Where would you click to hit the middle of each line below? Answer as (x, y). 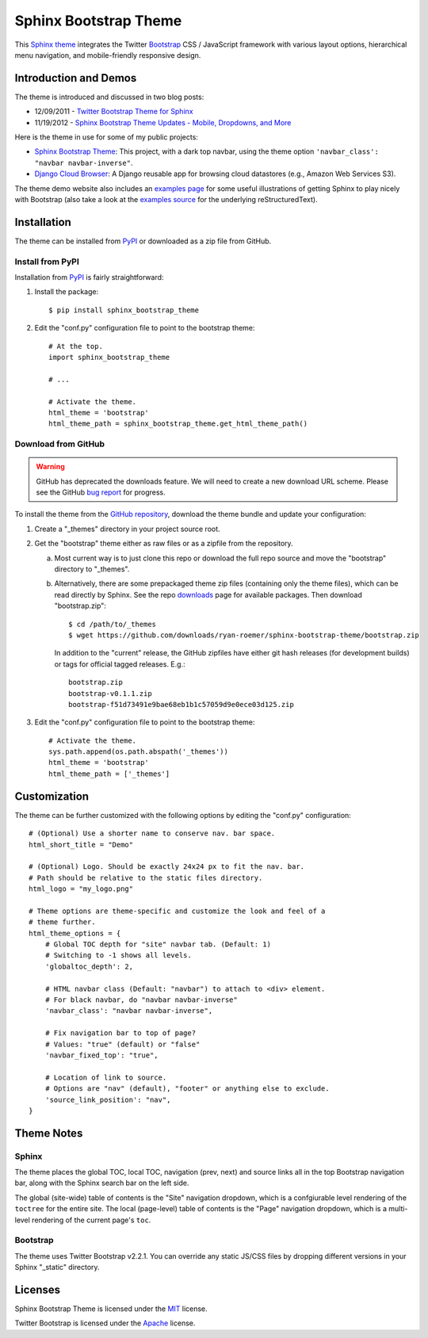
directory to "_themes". (92, 569)
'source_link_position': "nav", (108, 1099)
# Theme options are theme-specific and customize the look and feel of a (177, 911)
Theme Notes (49, 1133)
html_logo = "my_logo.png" (81, 889)
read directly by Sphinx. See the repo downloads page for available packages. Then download (208, 594)
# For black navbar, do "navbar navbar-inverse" (141, 1000)
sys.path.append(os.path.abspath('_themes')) (139, 752)
